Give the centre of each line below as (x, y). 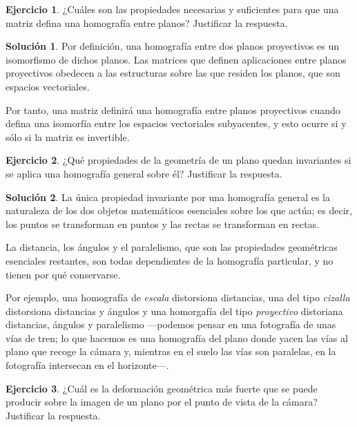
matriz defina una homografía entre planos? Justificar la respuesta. (147, 22)
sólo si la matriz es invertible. (68, 136)
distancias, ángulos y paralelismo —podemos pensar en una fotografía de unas (171, 324)
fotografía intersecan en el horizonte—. (87, 365)
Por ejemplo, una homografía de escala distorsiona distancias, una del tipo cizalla (178, 297)
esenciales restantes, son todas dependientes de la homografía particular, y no (170, 260)
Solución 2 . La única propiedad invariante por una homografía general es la (168, 197)
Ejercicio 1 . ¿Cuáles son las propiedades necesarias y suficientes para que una (172, 9)
